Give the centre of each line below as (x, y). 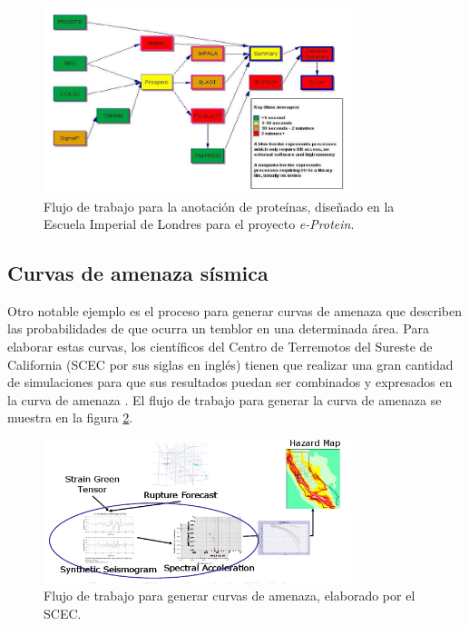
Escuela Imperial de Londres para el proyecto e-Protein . (199, 224)
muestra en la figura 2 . (70, 417)
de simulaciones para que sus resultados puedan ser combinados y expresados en (230, 382)
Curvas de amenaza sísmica (138, 273)
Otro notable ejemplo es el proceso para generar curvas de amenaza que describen (235, 310)
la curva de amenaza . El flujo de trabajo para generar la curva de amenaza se (225, 399)
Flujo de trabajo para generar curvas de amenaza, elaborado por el (230, 596)
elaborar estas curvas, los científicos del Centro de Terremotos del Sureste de (220, 347)
